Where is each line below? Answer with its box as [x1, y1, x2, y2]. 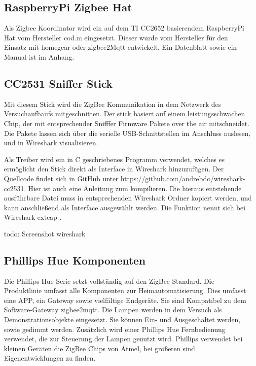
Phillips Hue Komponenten [4, 252, 146, 267]
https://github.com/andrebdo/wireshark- [120, 173, 246, 183]
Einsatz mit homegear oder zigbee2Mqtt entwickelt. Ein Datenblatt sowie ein [4, 42, 237, 52]
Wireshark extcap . [4, 212, 62, 222]
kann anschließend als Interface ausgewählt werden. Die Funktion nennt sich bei [4, 202, 246, 212]
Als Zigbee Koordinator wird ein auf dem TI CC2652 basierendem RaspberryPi [4, 23, 244, 33]
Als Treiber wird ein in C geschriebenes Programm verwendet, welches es [4, 154, 225, 164]
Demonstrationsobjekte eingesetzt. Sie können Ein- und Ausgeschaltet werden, [4, 314, 241, 325]
